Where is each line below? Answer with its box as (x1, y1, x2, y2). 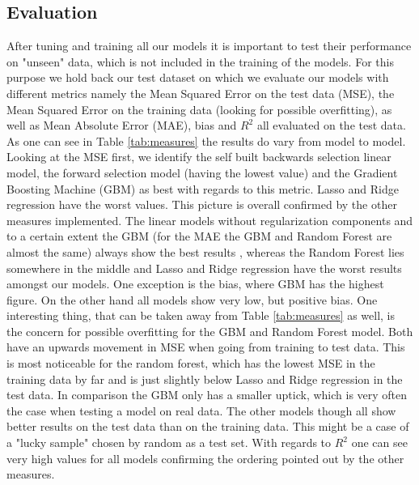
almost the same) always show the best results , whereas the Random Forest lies (6, 243, 404, 260)
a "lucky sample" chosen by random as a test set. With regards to (6, 434, 332, 451)
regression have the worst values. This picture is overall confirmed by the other (6, 196, 397, 213)
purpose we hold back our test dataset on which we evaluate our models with (6, 69, 389, 86)
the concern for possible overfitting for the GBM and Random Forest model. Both (6, 322, 413, 339)
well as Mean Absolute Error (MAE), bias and (6, 117, 237, 134)
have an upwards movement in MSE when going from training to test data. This (6, 338, 405, 355)
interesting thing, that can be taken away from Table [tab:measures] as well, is (6, 307, 395, 324)
